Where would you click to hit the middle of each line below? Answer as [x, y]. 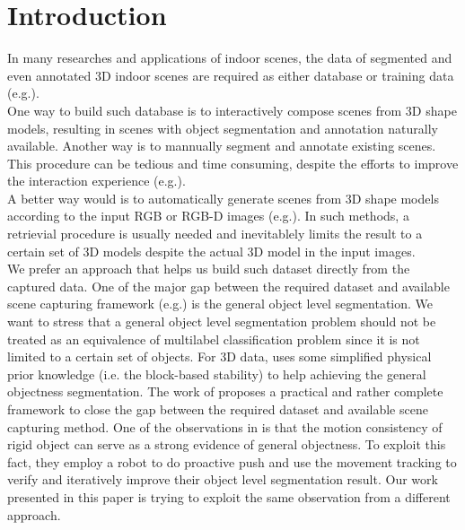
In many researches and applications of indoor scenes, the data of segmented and [230, 58]
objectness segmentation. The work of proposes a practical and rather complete [225, 391]
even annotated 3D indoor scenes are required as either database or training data [231, 75]
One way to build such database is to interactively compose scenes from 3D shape [232, 110]
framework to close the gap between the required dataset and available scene [218, 409]
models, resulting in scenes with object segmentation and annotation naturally [223, 128]
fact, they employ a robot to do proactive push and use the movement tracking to [232, 461]
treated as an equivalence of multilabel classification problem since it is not [214, 339]
